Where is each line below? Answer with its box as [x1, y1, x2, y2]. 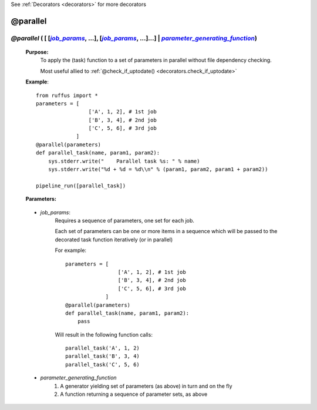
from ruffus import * [36, 92, 98, 99]
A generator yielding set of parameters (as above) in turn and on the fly [60, 382, 232, 389]
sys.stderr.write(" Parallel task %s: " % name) [48, 157, 200, 164]
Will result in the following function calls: [55, 331, 153, 338]
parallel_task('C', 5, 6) [65, 361, 140, 368]
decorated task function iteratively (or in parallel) [55, 236, 173, 243]
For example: [55, 247, 87, 254]
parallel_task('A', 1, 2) [65, 345, 140, 352]
